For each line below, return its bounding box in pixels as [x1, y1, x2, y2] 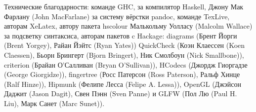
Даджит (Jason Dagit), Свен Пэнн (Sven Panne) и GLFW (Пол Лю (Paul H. [4, 88, 237, 99]
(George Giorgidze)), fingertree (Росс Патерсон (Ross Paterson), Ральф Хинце [4, 69, 240, 79]
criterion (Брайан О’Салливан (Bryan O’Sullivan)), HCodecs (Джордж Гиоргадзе [4, 59, 248, 70]
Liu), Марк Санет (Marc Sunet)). [4, 98, 105, 108]
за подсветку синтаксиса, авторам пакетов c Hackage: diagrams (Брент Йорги [4, 30, 237, 40]
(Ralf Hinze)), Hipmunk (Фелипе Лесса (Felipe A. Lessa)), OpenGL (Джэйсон [4, 78, 242, 89]
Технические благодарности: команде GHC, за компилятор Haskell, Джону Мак [4, 1, 244, 11]
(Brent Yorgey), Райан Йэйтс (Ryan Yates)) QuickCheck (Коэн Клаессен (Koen [4, 40, 245, 50]
